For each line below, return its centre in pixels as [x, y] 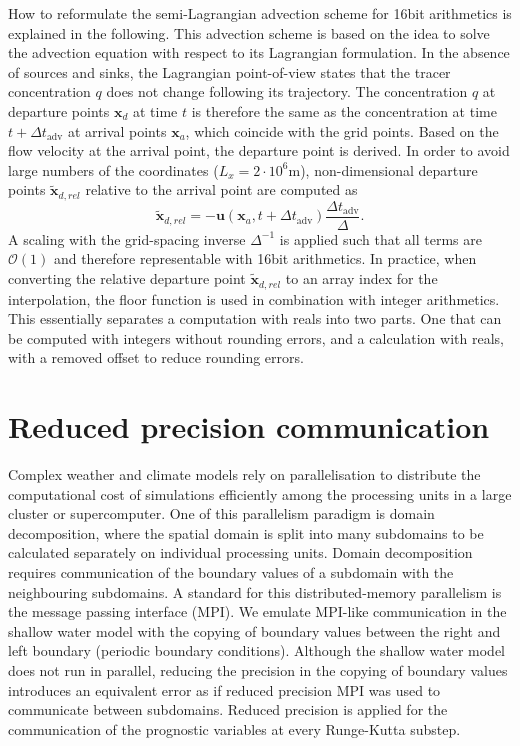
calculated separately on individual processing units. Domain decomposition [240, 552]
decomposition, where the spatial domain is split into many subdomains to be [246, 532]
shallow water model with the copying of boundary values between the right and [254, 630]
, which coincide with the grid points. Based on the [342, 130]
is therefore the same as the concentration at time [344, 110]
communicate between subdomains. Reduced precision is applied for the [228, 709]
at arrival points [117, 130]
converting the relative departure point [127, 278]
